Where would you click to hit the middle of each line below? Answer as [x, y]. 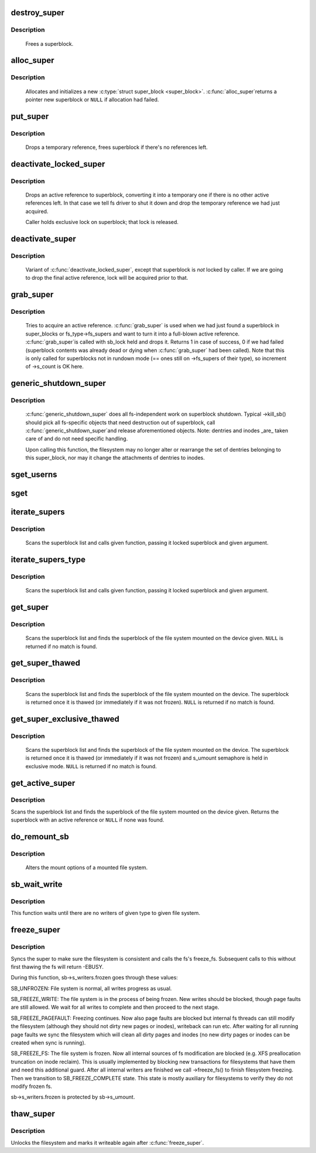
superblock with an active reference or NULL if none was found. [87, 820]
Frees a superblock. [49, 43]
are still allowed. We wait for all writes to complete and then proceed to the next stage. [115, 1007]
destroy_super [37, 13]
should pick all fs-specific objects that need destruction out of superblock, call [120, 422]
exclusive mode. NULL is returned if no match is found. [91, 766]
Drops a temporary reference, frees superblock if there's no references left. [116, 147]
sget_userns [34, 475]
